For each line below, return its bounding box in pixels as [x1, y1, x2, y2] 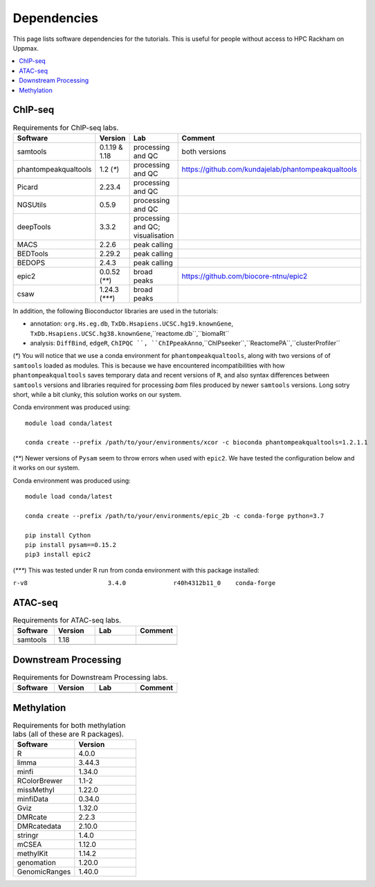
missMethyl [17, 785, 55, 795]
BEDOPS [17, 258, 46, 267]
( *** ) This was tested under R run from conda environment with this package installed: [12, 566, 259, 574]
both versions [181, 146, 226, 156]
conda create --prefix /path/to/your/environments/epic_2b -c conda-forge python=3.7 [25, 512, 324, 519]
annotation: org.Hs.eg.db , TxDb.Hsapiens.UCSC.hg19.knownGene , [30, 319, 234, 328]
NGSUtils [17, 199, 47, 209]
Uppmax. [12, 44, 39, 52]
